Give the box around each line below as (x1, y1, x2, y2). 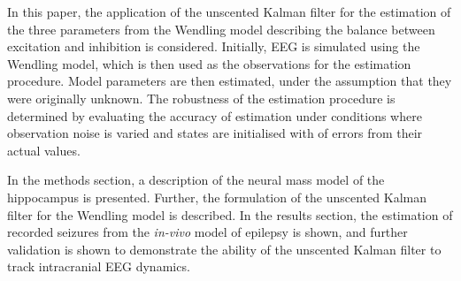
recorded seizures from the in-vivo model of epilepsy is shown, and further (7, 223, 408, 241)
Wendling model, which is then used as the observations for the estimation (7, 54, 411, 72)
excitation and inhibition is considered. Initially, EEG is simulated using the (7, 37, 420, 56)
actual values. (7, 140, 81, 159)
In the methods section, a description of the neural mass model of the (7, 171, 385, 189)
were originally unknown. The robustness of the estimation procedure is (7, 88, 396, 107)
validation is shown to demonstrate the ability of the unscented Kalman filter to (7, 239, 442, 258)
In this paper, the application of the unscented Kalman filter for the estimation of (7, 3, 451, 20)
